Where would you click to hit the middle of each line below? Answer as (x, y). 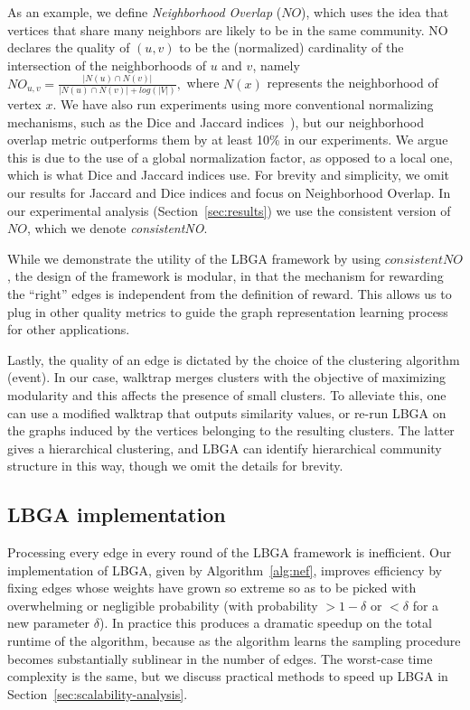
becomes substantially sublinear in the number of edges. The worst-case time (220, 658)
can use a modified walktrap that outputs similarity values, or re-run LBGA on (227, 412)
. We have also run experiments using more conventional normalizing (243, 104)
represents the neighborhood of (352, 83)
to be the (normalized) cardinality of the (291, 47)
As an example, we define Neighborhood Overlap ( (145, 12)
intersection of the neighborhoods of (107, 65)
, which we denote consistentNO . (117, 228)
